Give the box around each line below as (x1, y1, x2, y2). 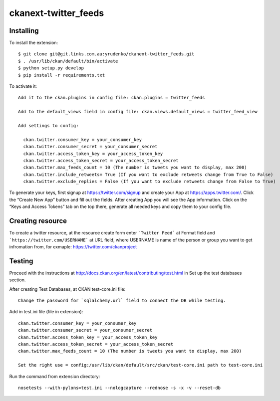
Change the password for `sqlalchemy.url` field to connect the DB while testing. (18, 298, 226, 304)
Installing (9, 26, 39, 35)
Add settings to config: (18, 123, 79, 128)
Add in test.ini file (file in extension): (9, 309, 83, 315)
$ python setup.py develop (18, 65, 84, 71)
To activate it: (9, 83, 37, 89)
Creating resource (9, 217, 67, 225)
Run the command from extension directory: (9, 373, 100, 379)
